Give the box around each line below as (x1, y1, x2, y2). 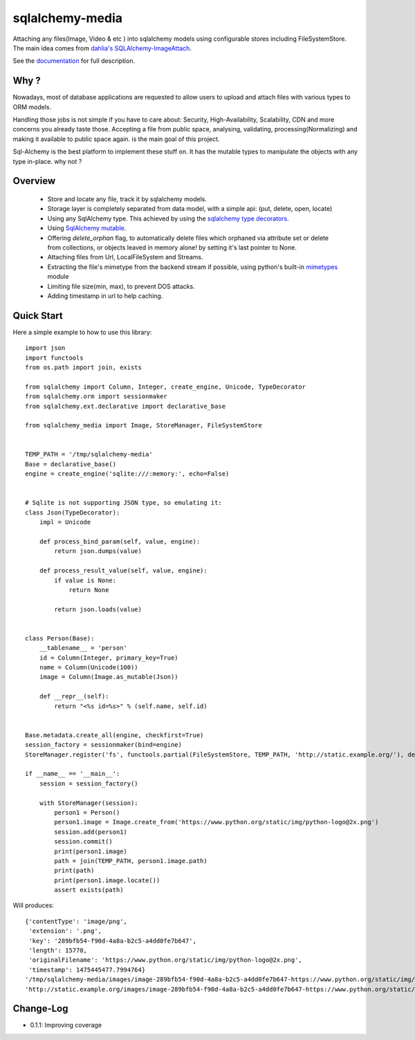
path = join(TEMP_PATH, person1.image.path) (54, 857, 207, 864)
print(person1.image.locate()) (54, 876, 160, 884)
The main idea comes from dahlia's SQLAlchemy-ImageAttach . (12, 44, 192, 52)
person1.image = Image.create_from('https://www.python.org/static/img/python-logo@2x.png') (54, 818, 379, 826)
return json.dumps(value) (54, 547, 142, 555)
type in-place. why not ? (12, 157, 82, 165)
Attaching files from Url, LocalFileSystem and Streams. (47, 253, 203, 261)
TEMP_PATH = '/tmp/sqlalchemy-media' (25, 450, 154, 458)
